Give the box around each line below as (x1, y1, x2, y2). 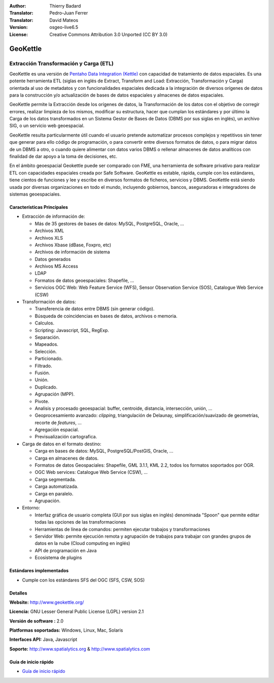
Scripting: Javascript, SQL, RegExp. (35, 327, 109, 333)
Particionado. (35, 355, 63, 362)
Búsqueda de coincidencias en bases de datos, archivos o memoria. (35, 313, 178, 319)
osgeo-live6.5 (49, 24, 79, 30)
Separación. (35, 334, 60, 340)
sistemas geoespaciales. (9, 191, 61, 197)
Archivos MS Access (35, 263, 78, 269)
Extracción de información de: (22, 213, 85, 219)
